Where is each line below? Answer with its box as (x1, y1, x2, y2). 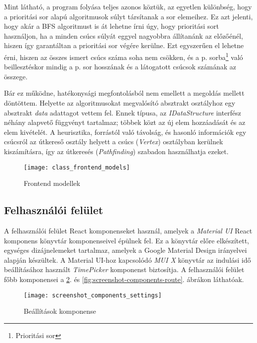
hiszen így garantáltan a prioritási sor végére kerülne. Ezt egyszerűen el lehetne (4, 40, 244, 51)
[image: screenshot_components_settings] (24, 291, 162, 299)
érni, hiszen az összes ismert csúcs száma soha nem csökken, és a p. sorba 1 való (4, 50, 243, 62)
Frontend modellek (24, 178, 81, 188)
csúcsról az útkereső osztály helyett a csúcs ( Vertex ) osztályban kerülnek (4, 136, 223, 147)
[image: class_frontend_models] (24, 164, 130, 171)
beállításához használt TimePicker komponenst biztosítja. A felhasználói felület (4, 264, 245, 275)
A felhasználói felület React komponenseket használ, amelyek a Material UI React (4, 226, 253, 236)
